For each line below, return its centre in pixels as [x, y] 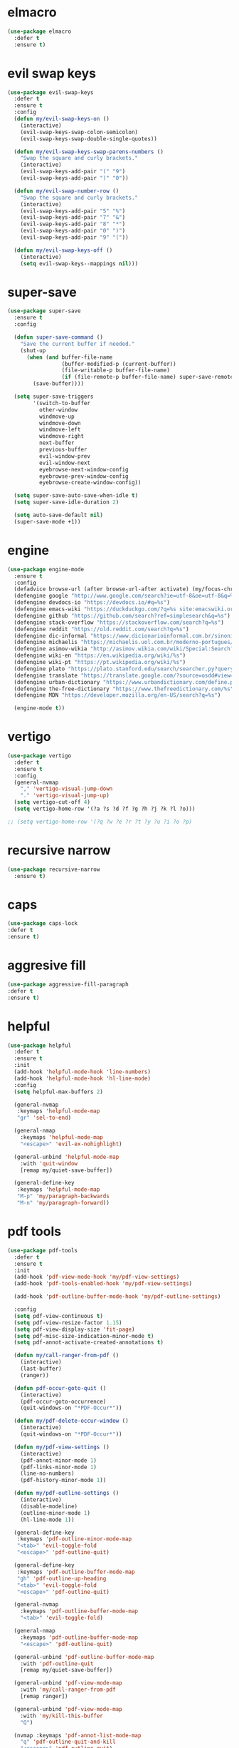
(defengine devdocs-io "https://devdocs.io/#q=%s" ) [92, 603]
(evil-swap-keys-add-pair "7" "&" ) [73, 218]
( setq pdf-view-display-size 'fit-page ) [74, 1329]
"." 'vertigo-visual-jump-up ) [65, 796]
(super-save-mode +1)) [47, 521]
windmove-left [60, 430]
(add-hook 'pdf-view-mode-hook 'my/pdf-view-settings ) [97, 1277]
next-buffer [57, 443]
